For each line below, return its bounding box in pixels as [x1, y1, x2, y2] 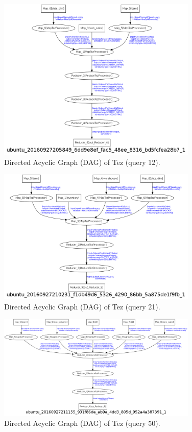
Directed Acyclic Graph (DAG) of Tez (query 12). [4, 156, 160, 167]
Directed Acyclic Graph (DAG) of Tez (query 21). [4, 301, 160, 311]
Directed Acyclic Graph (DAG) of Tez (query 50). [4, 417, 160, 428]
